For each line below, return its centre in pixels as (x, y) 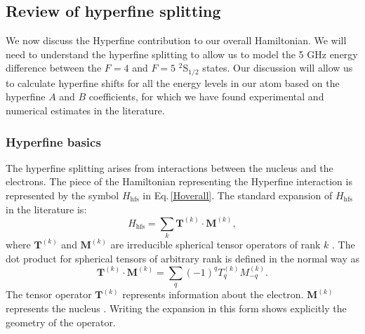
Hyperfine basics (53, 141)
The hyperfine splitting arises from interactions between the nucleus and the (170, 167)
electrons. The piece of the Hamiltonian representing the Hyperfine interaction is (179, 181)
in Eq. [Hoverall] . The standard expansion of (238, 195)
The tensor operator (49, 294)
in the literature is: (46, 209)
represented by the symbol (62, 195)
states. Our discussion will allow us (278, 68)
